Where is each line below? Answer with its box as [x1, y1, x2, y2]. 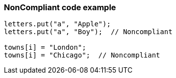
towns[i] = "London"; [4, 43, 86, 52]
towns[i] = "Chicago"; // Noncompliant [4, 51, 160, 59]
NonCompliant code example [4, 2, 116, 12]
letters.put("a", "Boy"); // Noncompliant [4, 28, 173, 36]
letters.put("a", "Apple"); [4, 20, 111, 28]
